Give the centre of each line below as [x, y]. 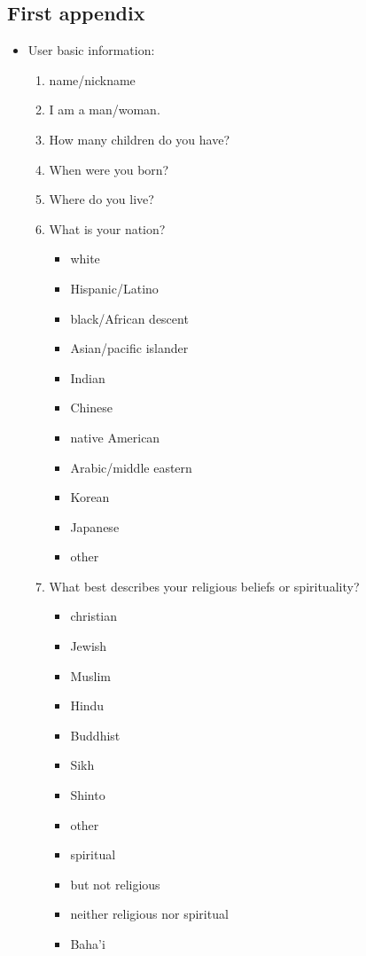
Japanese [95, 526]
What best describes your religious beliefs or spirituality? [204, 586]
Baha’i [88, 944]
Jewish [89, 646]
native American [115, 437]
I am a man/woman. [105, 110]
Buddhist [95, 735]
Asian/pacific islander [129, 348]
